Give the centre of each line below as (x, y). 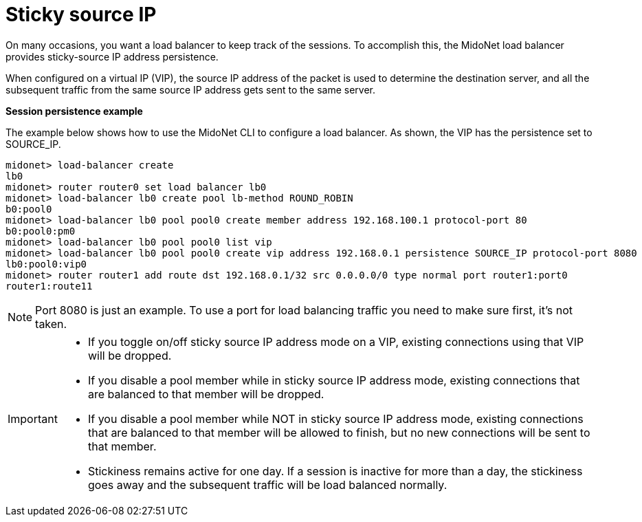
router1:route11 (49, 286)
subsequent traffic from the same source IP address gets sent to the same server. (191, 89)
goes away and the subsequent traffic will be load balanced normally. (267, 485)
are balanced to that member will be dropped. (206, 394)
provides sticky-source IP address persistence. (112, 56)
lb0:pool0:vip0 (46, 264)
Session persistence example (74, 111)
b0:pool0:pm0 (41, 231)
